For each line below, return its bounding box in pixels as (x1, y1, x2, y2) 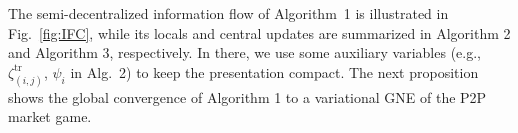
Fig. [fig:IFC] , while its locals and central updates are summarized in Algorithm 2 (8, 22, 511, 43)
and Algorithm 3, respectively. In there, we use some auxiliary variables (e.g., (8, 42, 481, 63)
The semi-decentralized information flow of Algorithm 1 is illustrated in (8, 3, 449, 23)
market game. (8, 106, 92, 127)
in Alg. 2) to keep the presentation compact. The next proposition (70, 61, 479, 82)
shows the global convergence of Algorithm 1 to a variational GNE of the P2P (8, 86, 487, 107)
